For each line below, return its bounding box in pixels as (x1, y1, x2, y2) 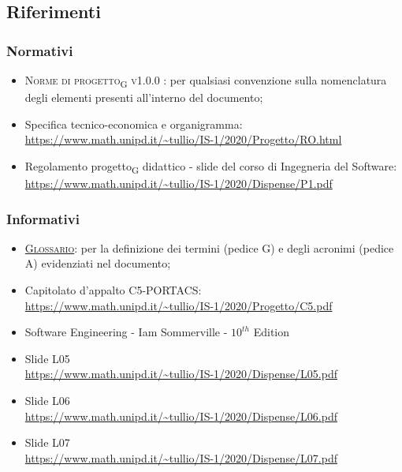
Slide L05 (24, 350, 70, 366)
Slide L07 (24, 434, 70, 451)
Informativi (6, 208, 80, 228)
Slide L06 (24, 392, 70, 408)
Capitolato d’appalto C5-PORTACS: (24, 282, 202, 298)
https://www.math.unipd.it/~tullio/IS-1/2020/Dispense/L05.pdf (24, 365, 338, 382)
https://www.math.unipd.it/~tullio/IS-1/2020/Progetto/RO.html (24, 131, 342, 148)
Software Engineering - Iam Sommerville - (24, 324, 228, 340)
